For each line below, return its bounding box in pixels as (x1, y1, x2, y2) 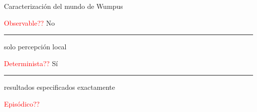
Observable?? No (4, 17, 55, 28)
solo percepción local (4, 41, 67, 52)
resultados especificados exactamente (4, 82, 115, 92)
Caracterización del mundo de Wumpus (4, 1, 123, 11)
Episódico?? (4, 98, 40, 109)
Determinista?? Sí (4, 58, 58, 68)
